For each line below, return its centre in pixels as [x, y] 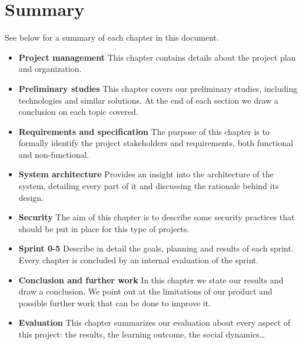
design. [31, 197]
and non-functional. [54, 154]
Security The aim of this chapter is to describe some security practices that [157, 217]
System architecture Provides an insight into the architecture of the [146, 174]
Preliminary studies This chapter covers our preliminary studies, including [158, 88]
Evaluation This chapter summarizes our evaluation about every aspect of [154, 322]
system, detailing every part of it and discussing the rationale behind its [149, 186]
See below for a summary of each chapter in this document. [112, 37]
